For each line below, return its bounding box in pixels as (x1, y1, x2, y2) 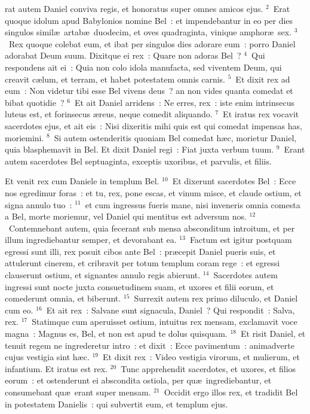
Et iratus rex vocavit (223, 108, 299, 120)
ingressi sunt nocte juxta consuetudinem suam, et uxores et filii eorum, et (5, 280, 274, 293)
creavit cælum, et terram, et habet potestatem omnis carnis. (5, 72, 226, 85)
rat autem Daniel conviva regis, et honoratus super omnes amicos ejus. (5, 2, 263, 14)
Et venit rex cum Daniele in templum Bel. (5, 175, 159, 187)
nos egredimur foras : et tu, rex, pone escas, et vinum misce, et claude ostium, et (5, 186, 302, 199)
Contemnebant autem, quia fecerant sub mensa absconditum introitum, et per (8, 221, 295, 234)
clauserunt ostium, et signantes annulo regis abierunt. (5, 269, 201, 281)
